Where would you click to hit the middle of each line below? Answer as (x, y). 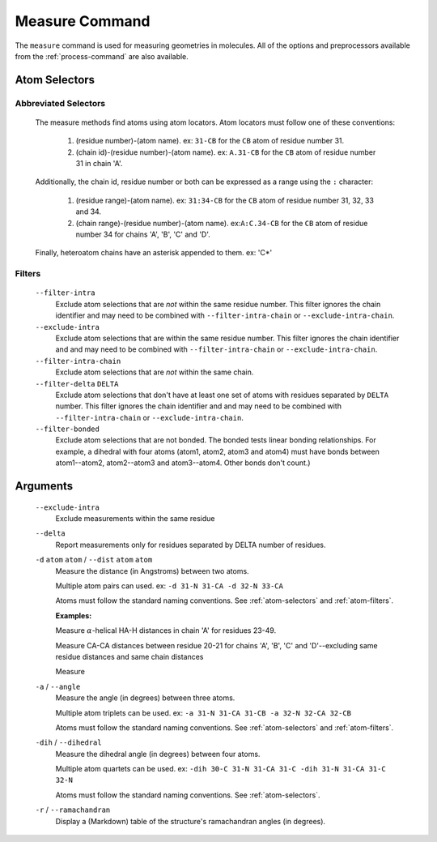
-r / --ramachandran (73, 810)
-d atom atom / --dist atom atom (94, 560)
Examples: (74, 615)
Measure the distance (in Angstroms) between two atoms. (153, 571)
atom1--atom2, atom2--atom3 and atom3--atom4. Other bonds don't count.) (183, 463)
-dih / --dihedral (68, 742)
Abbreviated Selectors (60, 103)
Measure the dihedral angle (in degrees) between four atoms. (158, 754)
